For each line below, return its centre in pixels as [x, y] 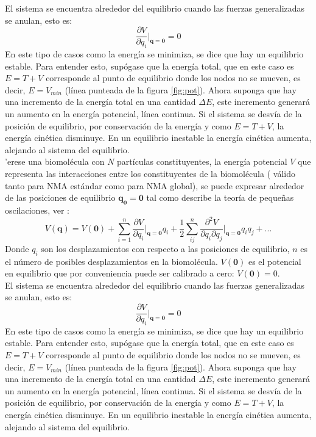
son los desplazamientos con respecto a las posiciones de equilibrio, [165, 248]
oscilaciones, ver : [37, 210]
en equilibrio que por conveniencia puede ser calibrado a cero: [120, 273]
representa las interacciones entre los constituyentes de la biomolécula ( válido [150, 173]
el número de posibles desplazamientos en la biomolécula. [111, 261]
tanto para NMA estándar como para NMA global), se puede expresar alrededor [155, 185]
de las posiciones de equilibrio [60, 197]
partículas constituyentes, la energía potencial [202, 161]
